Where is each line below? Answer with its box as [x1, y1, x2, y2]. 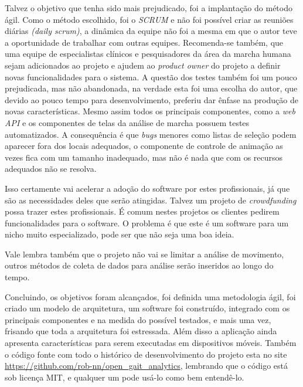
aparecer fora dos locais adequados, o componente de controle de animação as [5, 140, 283, 152]
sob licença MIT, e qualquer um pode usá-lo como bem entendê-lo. [5, 371, 244, 383]
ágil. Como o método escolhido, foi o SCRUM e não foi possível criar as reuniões [5, 13, 294, 25]
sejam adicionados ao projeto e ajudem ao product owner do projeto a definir [5, 59, 281, 71]
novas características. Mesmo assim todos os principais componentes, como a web [5, 105, 295, 117]
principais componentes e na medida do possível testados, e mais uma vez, [5, 313, 271, 325]
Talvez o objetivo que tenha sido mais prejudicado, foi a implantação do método [5, 2, 292, 13]
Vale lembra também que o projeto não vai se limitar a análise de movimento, [5, 247, 284, 260]
